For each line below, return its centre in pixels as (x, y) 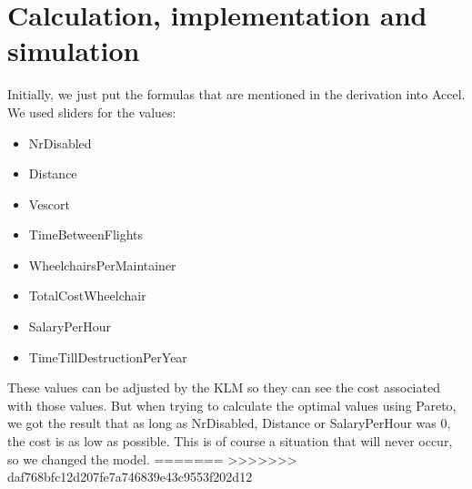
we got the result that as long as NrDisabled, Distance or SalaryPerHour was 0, (229, 423)
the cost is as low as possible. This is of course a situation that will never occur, (230, 441)
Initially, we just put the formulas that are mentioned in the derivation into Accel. (236, 94)
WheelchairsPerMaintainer (102, 265)
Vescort (50, 204)
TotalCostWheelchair (87, 295)
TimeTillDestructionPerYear (108, 357)
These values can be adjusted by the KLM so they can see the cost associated (224, 387)
